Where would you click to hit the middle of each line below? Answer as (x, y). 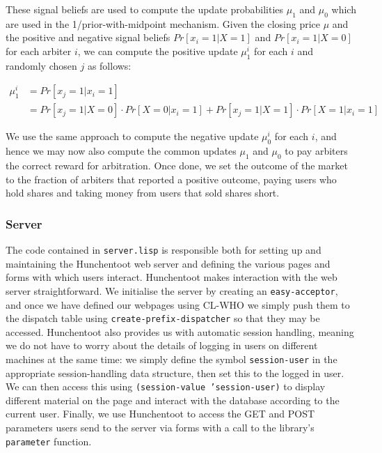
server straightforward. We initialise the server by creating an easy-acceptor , (172, 290)
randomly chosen (41, 65)
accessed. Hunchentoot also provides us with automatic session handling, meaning (180, 331)
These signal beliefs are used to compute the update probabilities (145, 9)
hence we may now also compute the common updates (121, 151)
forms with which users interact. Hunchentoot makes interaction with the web (172, 277)
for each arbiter (39, 51)
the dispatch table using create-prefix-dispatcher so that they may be (163, 318)
